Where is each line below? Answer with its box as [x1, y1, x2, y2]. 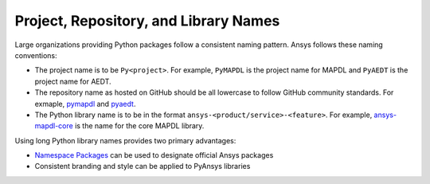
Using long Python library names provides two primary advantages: [14, 135, 236, 145]
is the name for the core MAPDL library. [74, 121, 205, 131]
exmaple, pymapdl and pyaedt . [34, 99, 136, 108]
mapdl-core [34, 121, 73, 131]
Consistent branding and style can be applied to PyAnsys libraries [34, 162, 251, 171]
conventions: [14, 50, 57, 60]
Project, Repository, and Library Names [14, 12, 280, 29]
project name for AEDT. [34, 76, 111, 86]
